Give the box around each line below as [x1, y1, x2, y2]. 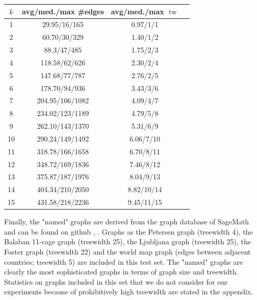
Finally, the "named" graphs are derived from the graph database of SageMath [4, 216, 249, 227]
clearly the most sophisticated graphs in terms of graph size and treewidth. [4, 266, 239, 277]
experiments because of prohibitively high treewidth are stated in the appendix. [4, 286, 253, 297]
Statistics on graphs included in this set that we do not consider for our [4, 276, 228, 287]
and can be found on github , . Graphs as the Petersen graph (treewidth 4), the [4, 226, 253, 237]
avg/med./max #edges [22, 6, 104, 16]
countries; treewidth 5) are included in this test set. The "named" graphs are [4, 256, 243, 267]
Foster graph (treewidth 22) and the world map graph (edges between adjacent [4, 246, 251, 257]
